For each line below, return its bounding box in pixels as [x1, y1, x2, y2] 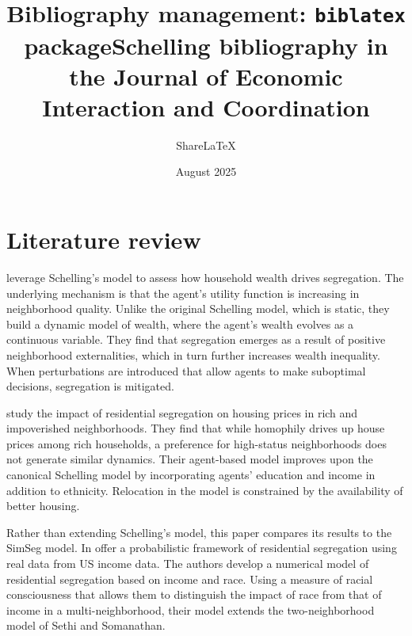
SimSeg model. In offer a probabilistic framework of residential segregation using [6, 539, 397, 556]
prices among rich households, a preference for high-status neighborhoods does [6, 435, 387, 451]
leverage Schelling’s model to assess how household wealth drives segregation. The [6, 268, 404, 285]
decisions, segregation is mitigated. [6, 378, 174, 394]
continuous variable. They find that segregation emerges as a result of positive [6, 331, 386, 348]
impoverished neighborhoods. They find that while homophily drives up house [6, 420, 385, 436]
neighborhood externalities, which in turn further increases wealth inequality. [6, 346, 380, 363]
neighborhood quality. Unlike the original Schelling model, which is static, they [6, 300, 390, 317]
